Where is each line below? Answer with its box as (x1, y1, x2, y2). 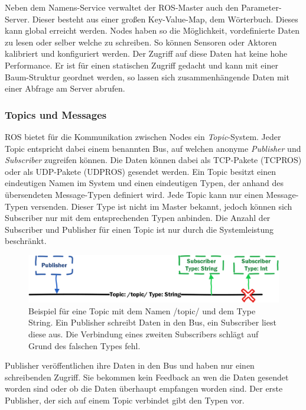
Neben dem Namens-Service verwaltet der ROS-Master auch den (5, 1, 239, 13)
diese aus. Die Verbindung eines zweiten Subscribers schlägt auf (28, 328, 259, 340)
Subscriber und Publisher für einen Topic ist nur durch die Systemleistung (5, 223, 274, 235)
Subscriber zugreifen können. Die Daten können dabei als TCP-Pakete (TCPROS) (5, 154, 302, 166)
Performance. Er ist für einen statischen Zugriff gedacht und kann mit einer (5, 58, 278, 71)
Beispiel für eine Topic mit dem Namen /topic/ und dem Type (28, 304, 256, 317)
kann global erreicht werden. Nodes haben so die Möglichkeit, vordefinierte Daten (5, 24, 300, 37)
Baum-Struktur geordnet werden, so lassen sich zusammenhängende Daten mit (5, 70, 289, 83)
